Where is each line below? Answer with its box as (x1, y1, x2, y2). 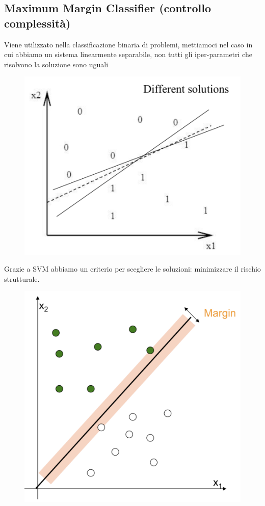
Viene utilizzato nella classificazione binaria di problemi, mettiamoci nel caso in (4, 39, 253, 49)
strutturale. (4, 273, 40, 284)
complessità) (4, 15, 71, 31)
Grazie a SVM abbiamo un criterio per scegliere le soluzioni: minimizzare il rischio (4, 263, 261, 274)
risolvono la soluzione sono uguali (4, 59, 109, 69)
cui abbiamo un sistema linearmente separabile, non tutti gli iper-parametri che (4, 49, 252, 60)
